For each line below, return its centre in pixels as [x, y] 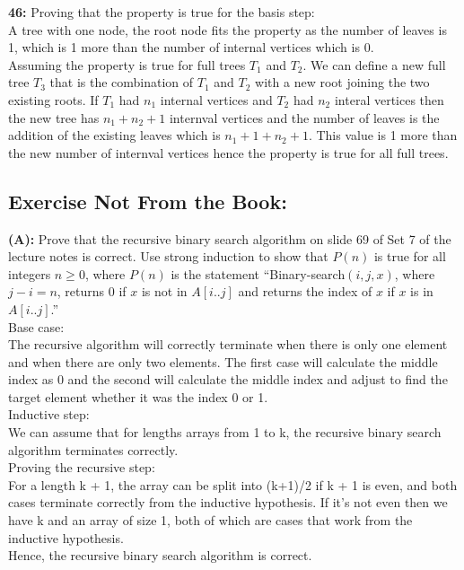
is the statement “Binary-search [258, 273]
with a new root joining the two [342, 82]
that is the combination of [122, 82]
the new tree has [54, 117]
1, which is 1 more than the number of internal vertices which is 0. [191, 47]
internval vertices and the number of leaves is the [304, 117]
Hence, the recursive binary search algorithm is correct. [160, 555]
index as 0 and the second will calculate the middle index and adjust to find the [228, 379]
